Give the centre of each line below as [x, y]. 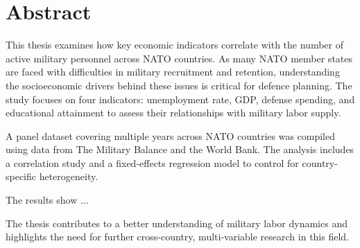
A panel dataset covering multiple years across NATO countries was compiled [171, 135]
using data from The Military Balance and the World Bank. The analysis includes [180, 149]
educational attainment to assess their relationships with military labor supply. [173, 113]
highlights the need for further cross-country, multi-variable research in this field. [178, 237]
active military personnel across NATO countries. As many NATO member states [179, 58]
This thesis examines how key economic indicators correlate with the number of [174, 45]
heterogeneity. [69, 176]
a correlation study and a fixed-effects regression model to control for [152, 162]
